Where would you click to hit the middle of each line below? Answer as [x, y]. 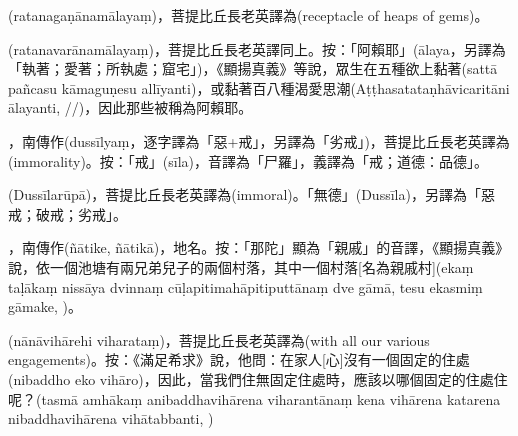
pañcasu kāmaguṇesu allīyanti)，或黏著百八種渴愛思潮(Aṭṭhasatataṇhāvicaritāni [259, 87]
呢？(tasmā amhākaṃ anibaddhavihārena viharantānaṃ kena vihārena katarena [254, 398]
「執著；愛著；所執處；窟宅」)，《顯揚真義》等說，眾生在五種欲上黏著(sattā [253, 68]
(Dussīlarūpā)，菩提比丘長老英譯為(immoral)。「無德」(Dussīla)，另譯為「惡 [251, 194]
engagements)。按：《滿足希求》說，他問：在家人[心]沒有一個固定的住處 [239, 359]
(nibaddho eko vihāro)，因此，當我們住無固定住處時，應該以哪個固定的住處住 [258, 378]
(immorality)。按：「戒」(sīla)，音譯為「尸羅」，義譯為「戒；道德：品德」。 [248, 160]
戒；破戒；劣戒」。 [67, 213]
